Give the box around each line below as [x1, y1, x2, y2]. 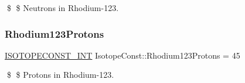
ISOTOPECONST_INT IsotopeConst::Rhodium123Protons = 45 [5, 49, 240, 61]
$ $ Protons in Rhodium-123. [6, 68, 114, 81]
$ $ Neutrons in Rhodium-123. [6, 2, 119, 13]
